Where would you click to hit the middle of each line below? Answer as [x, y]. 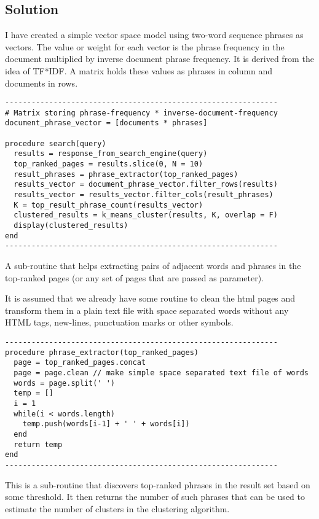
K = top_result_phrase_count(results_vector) [108, 205]
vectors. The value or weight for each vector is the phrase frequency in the [145, 46]
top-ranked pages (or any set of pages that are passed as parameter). [135, 277]
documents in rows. [41, 83]
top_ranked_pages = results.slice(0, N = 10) [108, 164]
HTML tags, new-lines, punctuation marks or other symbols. [119, 322]
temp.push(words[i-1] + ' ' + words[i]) [106, 424]
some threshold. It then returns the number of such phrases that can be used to [155, 497]
